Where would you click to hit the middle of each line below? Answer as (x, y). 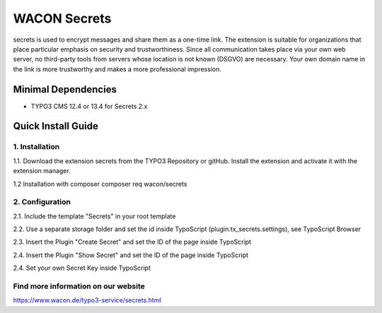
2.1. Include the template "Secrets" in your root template (94, 216)
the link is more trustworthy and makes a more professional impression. (117, 69)
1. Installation (36, 147)
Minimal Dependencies (65, 89)
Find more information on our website (79, 286)
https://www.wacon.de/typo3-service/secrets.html (87, 300)
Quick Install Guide (56, 126)
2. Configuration (42, 202)
